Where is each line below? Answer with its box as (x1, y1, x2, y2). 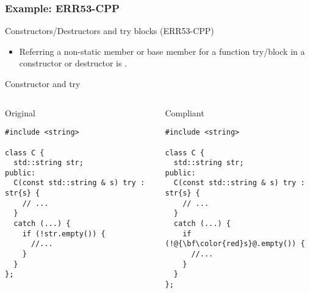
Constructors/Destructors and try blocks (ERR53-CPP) (5, 24, 214, 37)
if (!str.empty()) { (22, 229, 106, 238)
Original (5, 106, 35, 119)
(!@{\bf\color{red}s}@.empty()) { (165, 239, 305, 249)
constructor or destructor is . (19, 57, 128, 69)
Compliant (165, 106, 204, 119)
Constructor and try (5, 77, 81, 90)
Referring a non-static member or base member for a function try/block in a (19, 44, 305, 57)
